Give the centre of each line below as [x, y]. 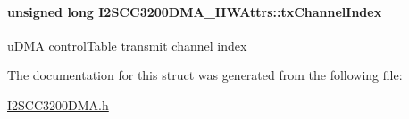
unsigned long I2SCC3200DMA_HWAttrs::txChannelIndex [195, 11]
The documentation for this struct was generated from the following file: [205, 75]
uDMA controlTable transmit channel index [127, 45]
